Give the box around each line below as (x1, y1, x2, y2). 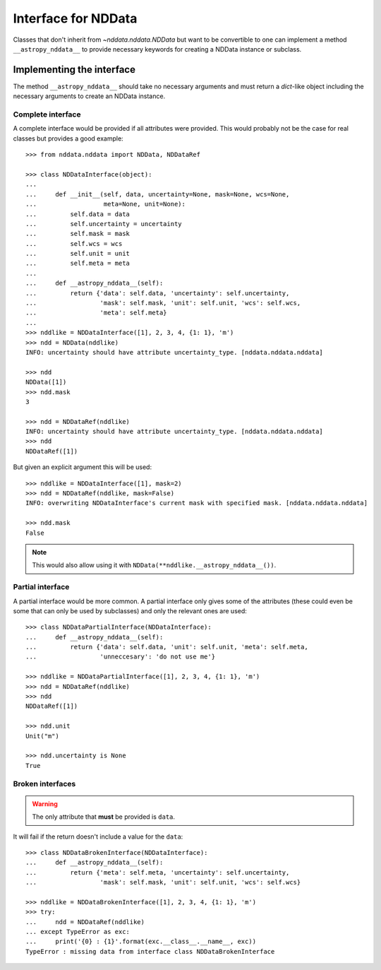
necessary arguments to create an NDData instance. (13, 92, 166, 100)
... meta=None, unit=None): (25, 200, 186, 208)
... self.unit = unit (25, 249, 131, 258)
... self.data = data (25, 210, 131, 218)
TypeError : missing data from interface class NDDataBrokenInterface (25, 947, 275, 955)
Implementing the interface (13, 64, 135, 76)
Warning (32, 799, 58, 808)
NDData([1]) (25, 378, 67, 386)
